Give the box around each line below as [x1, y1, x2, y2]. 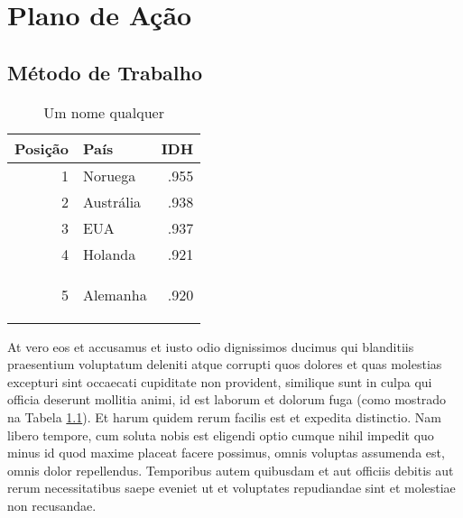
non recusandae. [7, 495, 97, 514]
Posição [14, 137, 69, 159]
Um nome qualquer [43, 101, 164, 123]
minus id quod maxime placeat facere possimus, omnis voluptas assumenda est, [7, 443, 445, 462]
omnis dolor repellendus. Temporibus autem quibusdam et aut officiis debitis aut [7, 460, 454, 479]
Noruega [82, 164, 136, 186]
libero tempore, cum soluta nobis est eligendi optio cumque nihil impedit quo [7, 425, 434, 444]
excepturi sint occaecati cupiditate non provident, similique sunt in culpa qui [7, 372, 432, 391]
